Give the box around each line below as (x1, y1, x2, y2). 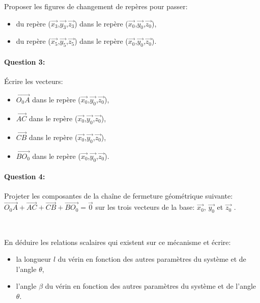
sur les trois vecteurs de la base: (95, 202, 195, 212)
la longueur (16, 254, 51, 264)
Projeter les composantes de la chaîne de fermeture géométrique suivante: (4, 190, 233, 201)
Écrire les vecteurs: (4, 75, 63, 86)
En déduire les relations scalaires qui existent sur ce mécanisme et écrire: (4, 236, 231, 247)
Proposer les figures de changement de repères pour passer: (4, 1, 188, 11)
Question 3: (4, 56, 45, 67)
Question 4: (4, 171, 45, 182)
